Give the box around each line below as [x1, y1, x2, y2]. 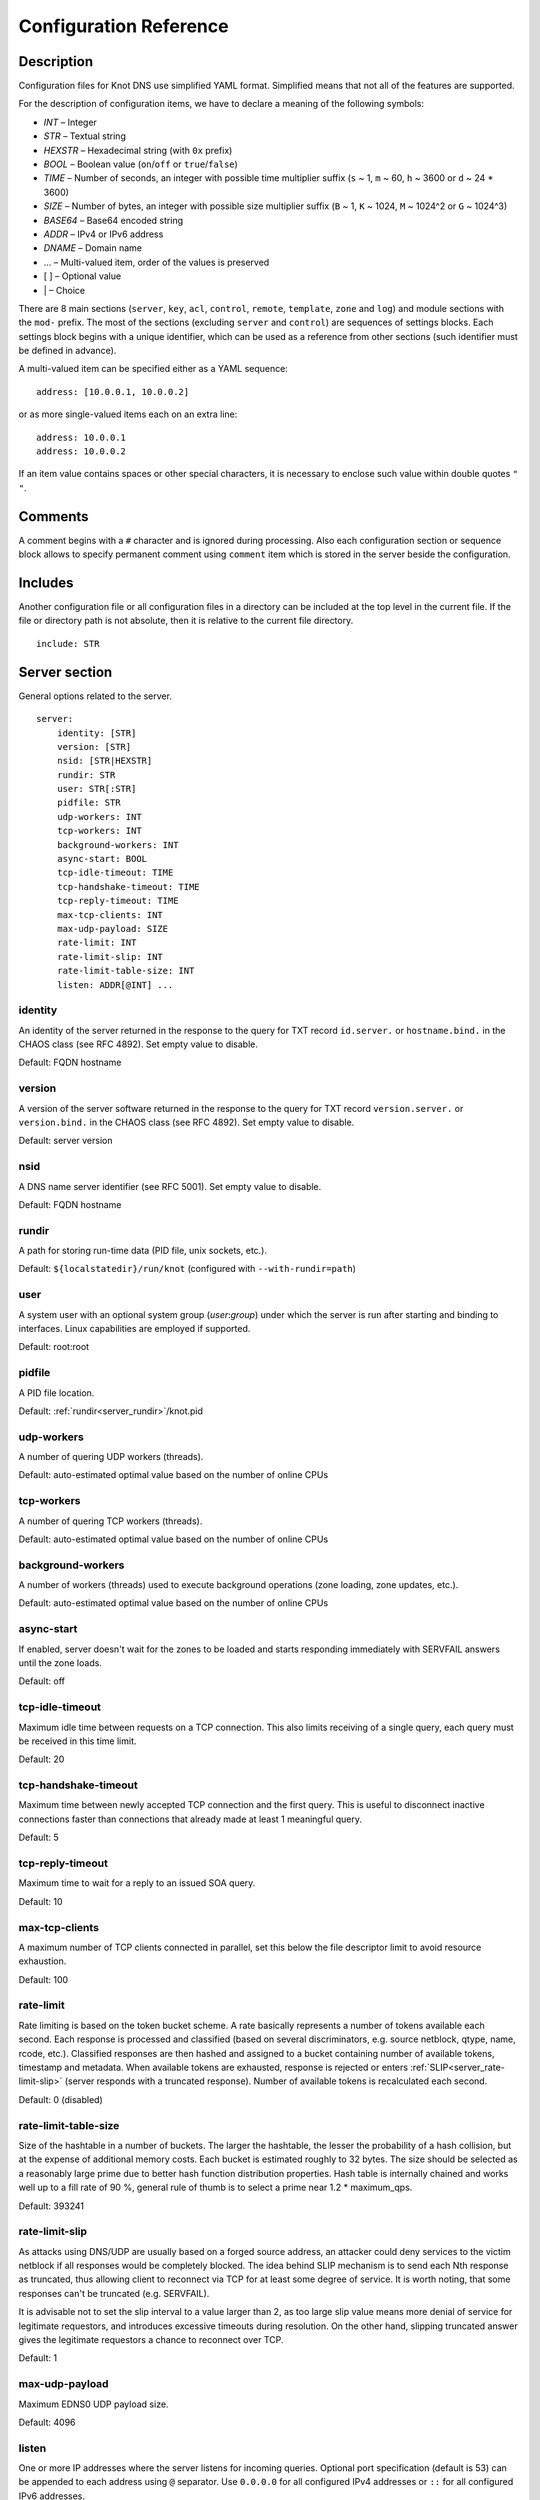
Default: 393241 [18, 2200, 85, 2212]
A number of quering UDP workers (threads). [18, 1451, 204, 1463]
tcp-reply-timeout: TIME [56, 895, 179, 907]
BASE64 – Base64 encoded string [43, 214, 184, 226]
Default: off [18, 1675, 65, 1687]
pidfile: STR [56, 797, 121, 809]
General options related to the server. [18, 690, 172, 702]
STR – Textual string [43, 130, 127, 142]
